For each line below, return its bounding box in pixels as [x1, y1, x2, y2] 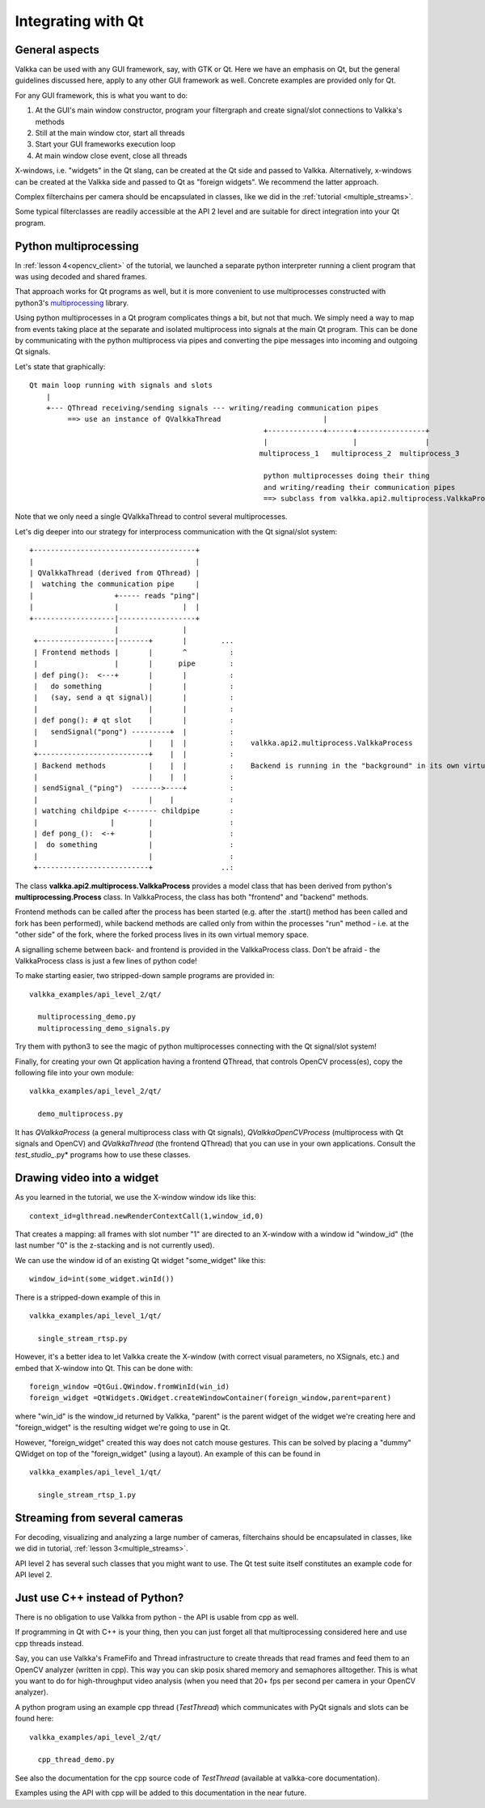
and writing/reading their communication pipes [263, 483, 456, 491]
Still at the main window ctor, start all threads [35, 128, 185, 138]
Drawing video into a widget [15, 1171, 159, 1185]
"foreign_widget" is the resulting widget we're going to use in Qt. [15, 1423, 230, 1432]
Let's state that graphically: [15, 361, 106, 372]
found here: [15, 1713, 54, 1724]
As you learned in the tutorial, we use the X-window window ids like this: [15, 1193, 256, 1202]
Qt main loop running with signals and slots [29, 381, 213, 390]
